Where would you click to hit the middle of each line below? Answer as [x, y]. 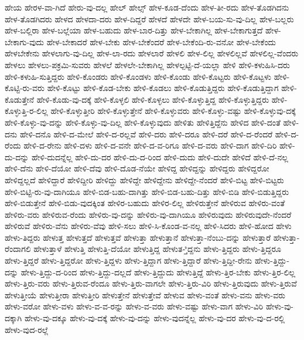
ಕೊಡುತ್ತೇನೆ [20, 99]
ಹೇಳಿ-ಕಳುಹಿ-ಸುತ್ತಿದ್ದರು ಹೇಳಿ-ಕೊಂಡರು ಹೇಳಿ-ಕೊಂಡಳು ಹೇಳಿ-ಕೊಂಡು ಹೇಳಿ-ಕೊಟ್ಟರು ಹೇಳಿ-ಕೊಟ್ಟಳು [138, 76]
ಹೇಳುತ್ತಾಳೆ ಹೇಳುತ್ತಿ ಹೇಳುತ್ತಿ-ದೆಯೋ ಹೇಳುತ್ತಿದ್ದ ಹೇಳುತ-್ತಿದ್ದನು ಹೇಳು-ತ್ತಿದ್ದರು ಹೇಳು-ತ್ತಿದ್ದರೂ [157, 249]
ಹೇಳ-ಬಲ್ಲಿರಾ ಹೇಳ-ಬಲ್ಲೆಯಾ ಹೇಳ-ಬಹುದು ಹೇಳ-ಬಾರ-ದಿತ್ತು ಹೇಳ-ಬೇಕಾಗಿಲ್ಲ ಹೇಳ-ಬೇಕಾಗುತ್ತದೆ [134, 30]
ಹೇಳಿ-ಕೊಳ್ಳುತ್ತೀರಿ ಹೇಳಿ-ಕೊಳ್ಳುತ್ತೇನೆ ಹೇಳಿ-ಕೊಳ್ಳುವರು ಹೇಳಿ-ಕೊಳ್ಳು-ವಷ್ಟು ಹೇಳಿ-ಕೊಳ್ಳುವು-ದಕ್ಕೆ [173, 111]
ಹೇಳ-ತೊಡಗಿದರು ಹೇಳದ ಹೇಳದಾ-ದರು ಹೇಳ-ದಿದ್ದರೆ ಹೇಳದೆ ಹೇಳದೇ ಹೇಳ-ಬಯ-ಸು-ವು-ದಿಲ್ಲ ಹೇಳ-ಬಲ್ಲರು [149, 18]
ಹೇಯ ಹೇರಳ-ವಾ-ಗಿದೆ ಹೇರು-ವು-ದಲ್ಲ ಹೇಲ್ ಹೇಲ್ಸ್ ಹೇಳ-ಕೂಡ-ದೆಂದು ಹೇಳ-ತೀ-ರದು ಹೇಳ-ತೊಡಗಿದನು [147, 7]
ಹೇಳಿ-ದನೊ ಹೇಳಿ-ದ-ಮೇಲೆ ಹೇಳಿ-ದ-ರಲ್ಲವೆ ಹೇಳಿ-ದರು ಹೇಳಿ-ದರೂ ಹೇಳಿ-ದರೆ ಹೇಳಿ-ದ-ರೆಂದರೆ [146, 134]
